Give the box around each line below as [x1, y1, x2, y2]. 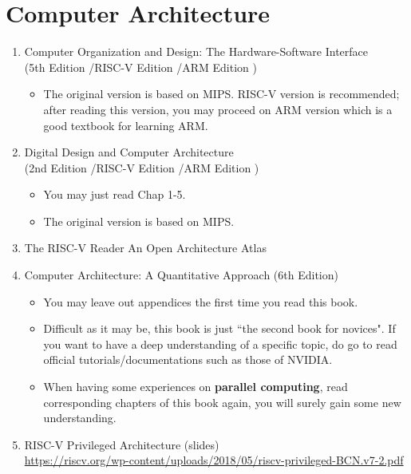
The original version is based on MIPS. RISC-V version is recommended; [43, 85, 400, 102]
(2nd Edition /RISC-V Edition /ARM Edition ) [24, 159, 259, 176]
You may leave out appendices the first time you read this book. [43, 293, 358, 310]
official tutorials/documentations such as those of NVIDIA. [43, 351, 333, 368]
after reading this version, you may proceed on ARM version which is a [43, 101, 393, 117]
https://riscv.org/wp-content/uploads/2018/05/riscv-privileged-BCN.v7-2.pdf [24, 452, 404, 468]
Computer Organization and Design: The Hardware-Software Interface [24, 43, 369, 60]
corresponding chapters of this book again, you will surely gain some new [43, 393, 401, 410]
